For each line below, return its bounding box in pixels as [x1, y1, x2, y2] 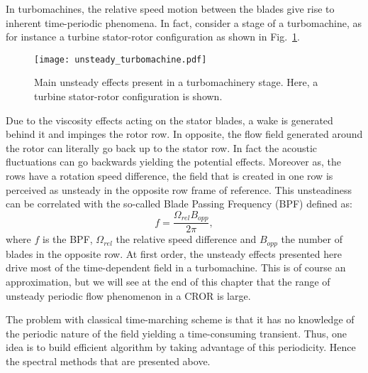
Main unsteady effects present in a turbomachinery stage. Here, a [34, 75, 318, 90]
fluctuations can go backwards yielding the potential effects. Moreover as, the [6, 154, 341, 169]
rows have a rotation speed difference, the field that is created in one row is [6, 168, 333, 183]
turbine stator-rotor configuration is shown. [34, 89, 223, 104]
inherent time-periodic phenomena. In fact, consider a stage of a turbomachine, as [6, 15, 362, 30]
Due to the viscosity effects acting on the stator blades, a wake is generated [6, 112, 333, 127]
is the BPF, [43, 232, 93, 247]
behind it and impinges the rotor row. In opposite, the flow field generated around [6, 126, 363, 141]
